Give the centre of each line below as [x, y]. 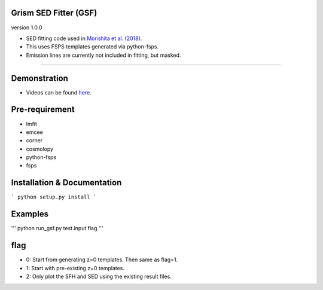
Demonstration [40, 78]
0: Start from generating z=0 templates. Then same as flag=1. [102, 260]
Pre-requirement [43, 110]
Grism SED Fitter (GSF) [54, 13]
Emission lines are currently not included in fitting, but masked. [103, 55]
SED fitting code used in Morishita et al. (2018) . [84, 38]
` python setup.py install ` [54, 197]
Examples [30, 214]
